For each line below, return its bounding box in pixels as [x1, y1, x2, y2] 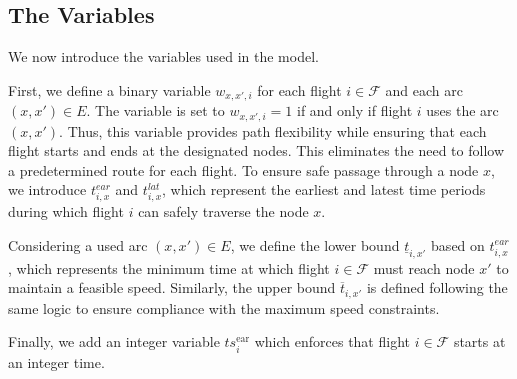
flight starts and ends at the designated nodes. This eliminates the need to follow [8, 140, 505, 161]
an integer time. [8, 351, 105, 372]
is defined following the [366, 277, 508, 298]
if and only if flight [296, 100, 413, 121]
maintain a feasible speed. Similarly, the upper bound [8, 277, 336, 298]
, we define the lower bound [230, 234, 400, 255]
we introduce [8, 179, 87, 200]
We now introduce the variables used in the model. [8, 46, 319, 67]
